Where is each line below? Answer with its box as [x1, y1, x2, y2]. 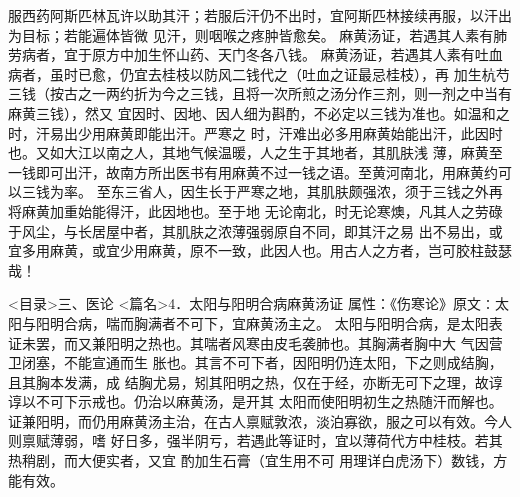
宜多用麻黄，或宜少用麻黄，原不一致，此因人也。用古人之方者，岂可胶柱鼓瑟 [8, 240, 512, 261]
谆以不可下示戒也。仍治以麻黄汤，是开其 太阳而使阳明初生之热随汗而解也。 [8, 391, 503, 412]
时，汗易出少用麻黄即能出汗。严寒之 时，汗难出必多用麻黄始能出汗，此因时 [8, 122, 503, 143]
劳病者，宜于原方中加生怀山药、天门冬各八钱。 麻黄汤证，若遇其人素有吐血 [8, 44, 503, 65]
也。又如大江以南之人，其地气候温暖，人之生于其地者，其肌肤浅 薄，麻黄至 [8, 142, 503, 163]
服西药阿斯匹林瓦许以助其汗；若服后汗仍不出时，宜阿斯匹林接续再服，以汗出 [8, 5, 512, 25]
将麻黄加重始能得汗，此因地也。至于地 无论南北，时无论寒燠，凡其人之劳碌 [8, 200, 503, 221]
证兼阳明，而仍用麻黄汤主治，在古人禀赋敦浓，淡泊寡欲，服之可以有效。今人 [8, 410, 512, 431]
